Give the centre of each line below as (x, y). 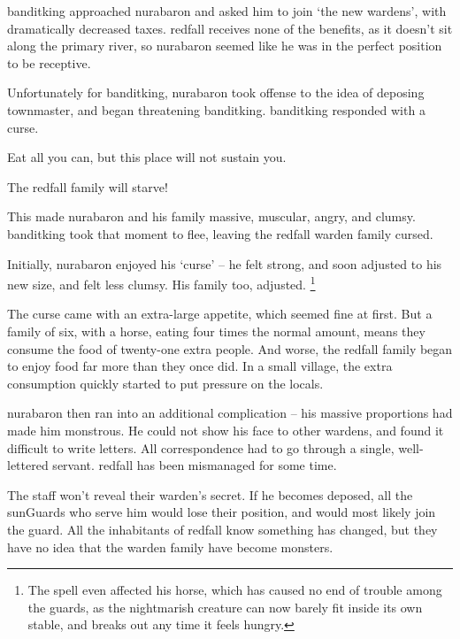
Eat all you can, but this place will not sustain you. (147, 157)
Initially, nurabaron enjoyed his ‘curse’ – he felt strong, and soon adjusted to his (225, 263)
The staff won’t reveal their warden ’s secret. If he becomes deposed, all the (210, 494)
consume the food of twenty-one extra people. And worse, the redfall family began (230, 348)
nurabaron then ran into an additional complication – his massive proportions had (230, 413)
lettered (28, 465)
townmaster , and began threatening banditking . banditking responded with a (216, 109)
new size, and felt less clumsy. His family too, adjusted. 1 (161, 283)
